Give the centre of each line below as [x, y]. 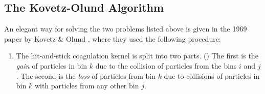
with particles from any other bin [87, 86]
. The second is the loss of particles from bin [86, 75]
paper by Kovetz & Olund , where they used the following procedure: [113, 38]
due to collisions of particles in [212, 75]
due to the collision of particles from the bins [166, 65]
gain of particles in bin [52, 65]
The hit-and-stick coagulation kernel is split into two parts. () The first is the [137, 56]
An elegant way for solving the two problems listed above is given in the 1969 [126, 29]
